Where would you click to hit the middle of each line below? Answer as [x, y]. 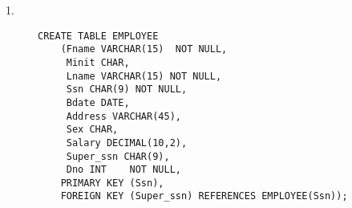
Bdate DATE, [98, 102]
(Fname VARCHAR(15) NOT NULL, [144, 49]
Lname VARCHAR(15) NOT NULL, [144, 76]
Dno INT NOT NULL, [123, 170]
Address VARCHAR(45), [123, 116]
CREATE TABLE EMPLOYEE [98, 36]
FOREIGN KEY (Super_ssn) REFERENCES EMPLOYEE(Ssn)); [204, 196]
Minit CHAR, [98, 62]
